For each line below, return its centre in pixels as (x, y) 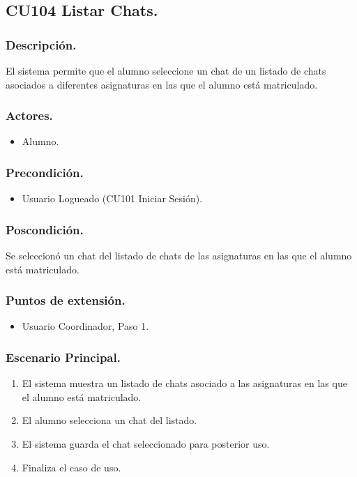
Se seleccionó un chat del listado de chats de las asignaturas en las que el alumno (179, 256)
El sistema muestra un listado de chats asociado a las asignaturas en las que (184, 383)
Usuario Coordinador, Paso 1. (85, 326)
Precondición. (45, 172)
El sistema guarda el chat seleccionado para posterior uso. (146, 444)
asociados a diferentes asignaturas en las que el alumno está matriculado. (162, 84)
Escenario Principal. (63, 357)
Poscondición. (45, 229)
